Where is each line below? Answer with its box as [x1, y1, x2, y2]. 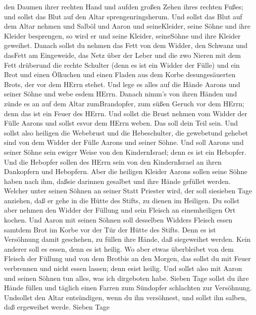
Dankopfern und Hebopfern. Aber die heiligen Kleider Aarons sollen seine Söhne [4, 166, 248, 177]
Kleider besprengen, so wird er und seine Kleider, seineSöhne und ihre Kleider [4, 30, 241, 41]
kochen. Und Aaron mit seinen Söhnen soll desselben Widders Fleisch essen [4, 215, 233, 225]
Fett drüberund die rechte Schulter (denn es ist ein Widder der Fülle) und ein [4, 59, 240, 70]
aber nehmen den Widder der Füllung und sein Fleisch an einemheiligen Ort [4, 205, 236, 215]
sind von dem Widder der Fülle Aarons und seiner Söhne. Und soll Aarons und [4, 137, 244, 147]
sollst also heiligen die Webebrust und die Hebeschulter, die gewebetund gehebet [4, 127, 248, 137]
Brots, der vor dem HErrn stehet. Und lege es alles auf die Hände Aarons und [4, 79, 240, 89]
